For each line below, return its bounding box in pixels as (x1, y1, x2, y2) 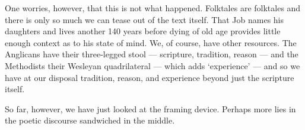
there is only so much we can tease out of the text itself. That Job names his (5, 13, 284, 25)
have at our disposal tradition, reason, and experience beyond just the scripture (5, 71, 294, 83)
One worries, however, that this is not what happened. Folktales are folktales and (5, 2, 301, 14)
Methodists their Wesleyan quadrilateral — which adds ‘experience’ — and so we (5, 59, 300, 71)
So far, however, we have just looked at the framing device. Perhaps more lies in (5, 102, 296, 115)
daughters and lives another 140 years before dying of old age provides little (5, 25, 281, 37)
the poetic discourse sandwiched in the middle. (5, 114, 175, 126)
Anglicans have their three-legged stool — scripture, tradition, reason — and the (5, 48, 298, 60)
